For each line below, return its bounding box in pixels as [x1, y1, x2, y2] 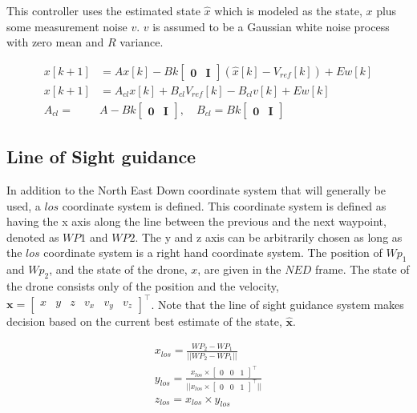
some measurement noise [6, 18, 128, 34]
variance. [119, 34, 164, 50]
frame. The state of [315, 261, 410, 278]
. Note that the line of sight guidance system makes [151, 295, 404, 312]
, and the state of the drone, [49, 261, 188, 278]
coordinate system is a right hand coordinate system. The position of [43, 244, 383, 261]
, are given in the [197, 261, 281, 278]
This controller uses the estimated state [6, 2, 200, 18]
